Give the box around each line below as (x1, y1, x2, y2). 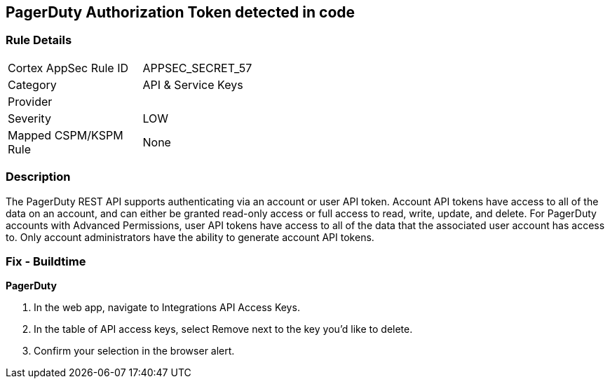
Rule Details (6, 33, 72, 48)
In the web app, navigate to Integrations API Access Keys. (34, 301, 300, 314)
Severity (8, 111, 51, 125)
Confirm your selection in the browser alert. (34, 345, 235, 357)
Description (6, 170, 71, 184)
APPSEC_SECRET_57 (142, 60, 252, 75)
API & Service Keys (142, 77, 243, 92)
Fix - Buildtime (6, 254, 86, 268)
